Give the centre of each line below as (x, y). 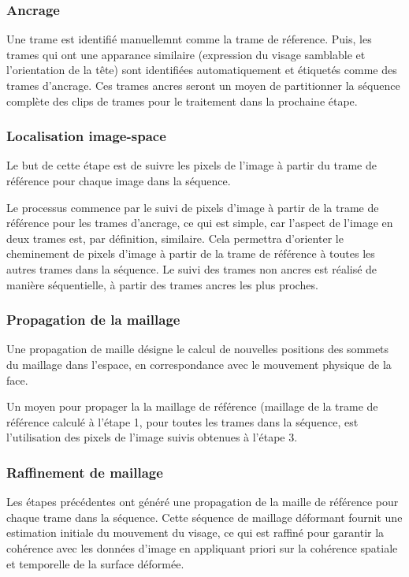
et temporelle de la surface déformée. (95, 563)
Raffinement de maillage (85, 472)
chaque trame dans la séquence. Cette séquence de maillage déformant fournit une (204, 517)
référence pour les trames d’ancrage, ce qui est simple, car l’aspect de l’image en (200, 223)
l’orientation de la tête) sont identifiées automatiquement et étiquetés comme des (202, 70)
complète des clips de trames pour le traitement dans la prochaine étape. (182, 101)
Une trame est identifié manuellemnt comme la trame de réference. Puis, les (189, 39)
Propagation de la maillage (93, 320)
